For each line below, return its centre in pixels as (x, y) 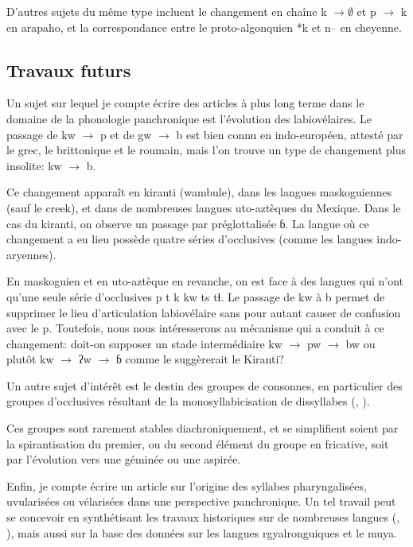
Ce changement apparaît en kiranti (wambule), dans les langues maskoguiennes (199, 192)
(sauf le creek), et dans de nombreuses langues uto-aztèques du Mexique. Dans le (204, 207)
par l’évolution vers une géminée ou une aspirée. (124, 459)
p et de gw (126, 134)
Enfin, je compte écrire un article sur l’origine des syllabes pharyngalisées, (187, 485)
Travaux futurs (69, 70)
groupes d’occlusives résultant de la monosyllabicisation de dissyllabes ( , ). (188, 401)
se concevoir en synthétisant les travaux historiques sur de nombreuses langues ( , (203, 517)
